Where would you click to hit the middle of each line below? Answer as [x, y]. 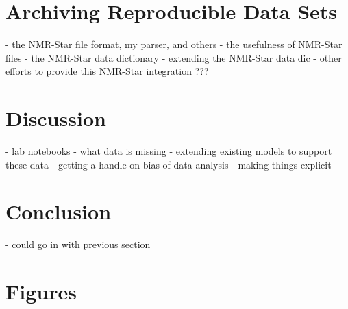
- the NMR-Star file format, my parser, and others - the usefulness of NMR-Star [174, 44]
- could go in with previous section [78, 244]
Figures [41, 292]
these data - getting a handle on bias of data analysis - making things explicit [169, 164]
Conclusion [59, 211]
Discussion [56, 118]
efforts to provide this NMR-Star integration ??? [107, 71]
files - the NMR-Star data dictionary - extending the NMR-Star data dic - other [174, 57]
